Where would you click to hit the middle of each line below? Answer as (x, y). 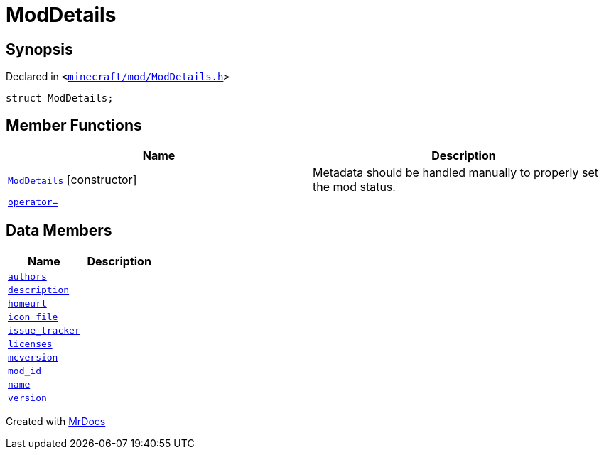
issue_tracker (44, 330)
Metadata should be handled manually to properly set (455, 173)
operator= (33, 202)
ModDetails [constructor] (72, 180)
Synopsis (39, 49)
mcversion (33, 357)
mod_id (25, 371)
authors (27, 276)
